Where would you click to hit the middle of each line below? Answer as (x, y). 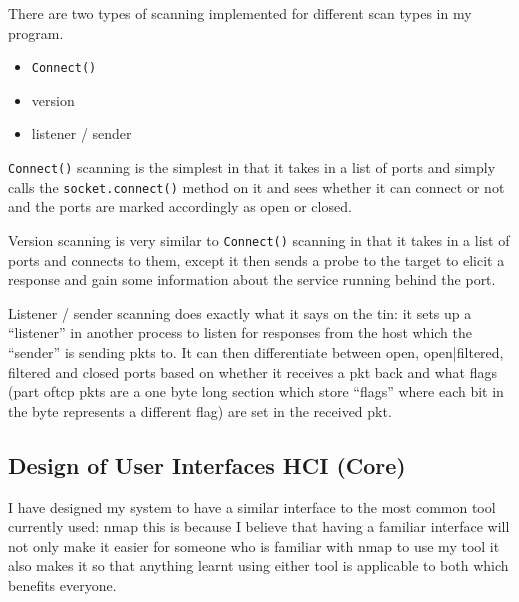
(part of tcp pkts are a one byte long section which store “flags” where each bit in (256, 391)
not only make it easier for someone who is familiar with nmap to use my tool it (254, 545)
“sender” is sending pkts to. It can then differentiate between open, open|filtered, (256, 351)
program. (36, 32)
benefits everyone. (62, 584)
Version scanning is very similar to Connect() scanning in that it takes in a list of (259, 239)
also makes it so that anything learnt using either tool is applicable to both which (258, 565)
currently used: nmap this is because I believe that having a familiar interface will (259, 526)
